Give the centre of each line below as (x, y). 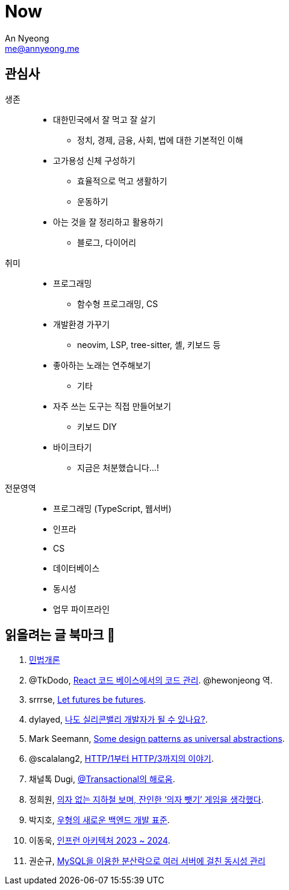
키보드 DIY (97, 426)
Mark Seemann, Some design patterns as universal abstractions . (157, 739)
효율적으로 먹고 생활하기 (122, 181)
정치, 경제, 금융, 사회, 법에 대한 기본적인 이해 (160, 140)
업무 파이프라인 (82, 609)
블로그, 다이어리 (107, 242)
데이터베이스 (76, 568)
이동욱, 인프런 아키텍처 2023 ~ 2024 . (100, 841)
